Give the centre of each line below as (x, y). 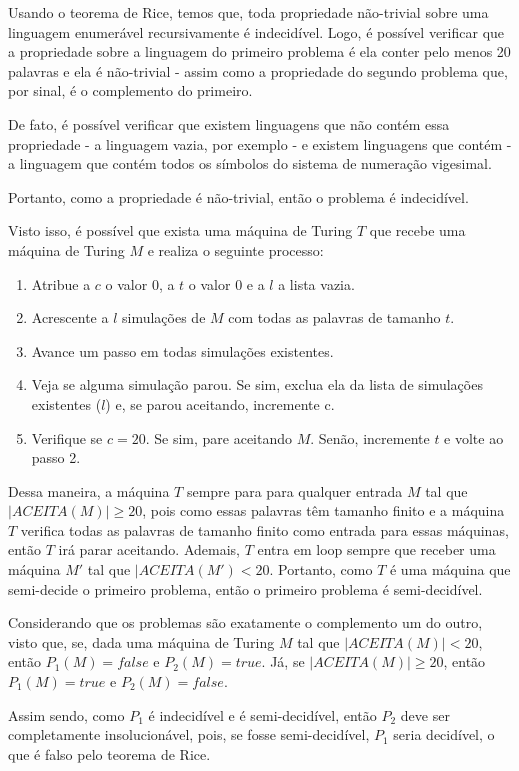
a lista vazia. (316, 283)
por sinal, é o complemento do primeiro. (130, 90)
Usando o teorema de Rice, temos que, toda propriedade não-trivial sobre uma (248, 12)
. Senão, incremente (370, 437)
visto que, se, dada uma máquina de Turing (141, 641)
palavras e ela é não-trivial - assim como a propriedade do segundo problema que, (258, 70)
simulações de (164, 317)
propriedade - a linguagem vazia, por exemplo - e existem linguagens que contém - (260, 143)
